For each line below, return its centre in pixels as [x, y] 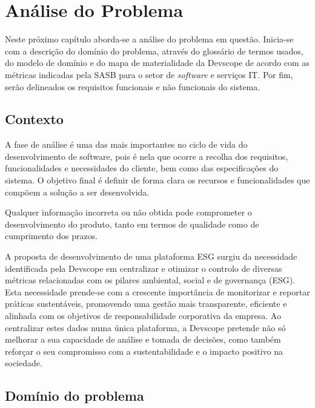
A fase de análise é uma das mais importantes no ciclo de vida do [126, 144]
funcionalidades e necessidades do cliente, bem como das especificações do [142, 168]
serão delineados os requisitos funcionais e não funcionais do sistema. [133, 86]
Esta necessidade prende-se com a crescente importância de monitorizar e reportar [157, 291]
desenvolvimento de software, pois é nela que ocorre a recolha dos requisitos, [147, 156]
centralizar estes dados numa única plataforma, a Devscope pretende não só [145, 327]
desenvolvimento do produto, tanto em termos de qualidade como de [132, 224]
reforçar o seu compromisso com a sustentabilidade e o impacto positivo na [144, 351]
